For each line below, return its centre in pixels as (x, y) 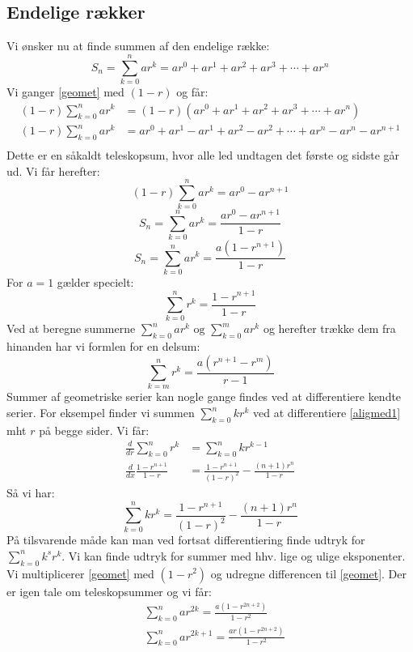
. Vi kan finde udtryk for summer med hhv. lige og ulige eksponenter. (234, 555)
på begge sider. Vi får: (94, 430)
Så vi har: (31, 493)
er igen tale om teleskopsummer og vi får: (109, 591)
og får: (192, 91)
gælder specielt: (95, 281)
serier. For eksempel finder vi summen (101, 413)
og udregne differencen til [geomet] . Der (309, 573)
